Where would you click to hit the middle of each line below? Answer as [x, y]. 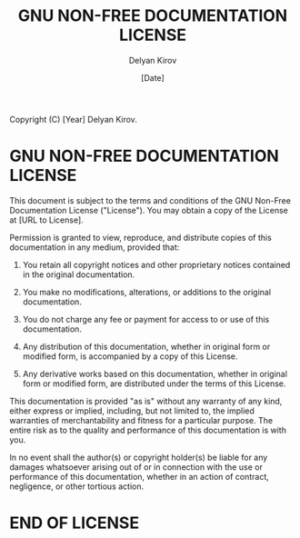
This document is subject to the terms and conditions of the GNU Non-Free [150, 200]
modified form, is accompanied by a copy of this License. [130, 356]
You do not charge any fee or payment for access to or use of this [146, 319]
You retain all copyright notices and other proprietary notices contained [156, 264]
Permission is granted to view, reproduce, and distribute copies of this [141, 237]
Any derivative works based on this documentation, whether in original [155, 374]
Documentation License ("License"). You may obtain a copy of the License [149, 210]
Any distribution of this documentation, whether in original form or [146, 346]
